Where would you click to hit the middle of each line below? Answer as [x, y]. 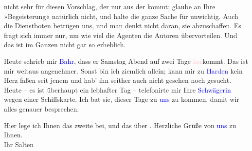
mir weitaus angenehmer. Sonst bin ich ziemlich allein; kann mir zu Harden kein [123, 70]
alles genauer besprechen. [42, 108]
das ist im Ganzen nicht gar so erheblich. [65, 45]
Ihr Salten [19, 144]
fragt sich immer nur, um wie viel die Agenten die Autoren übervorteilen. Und [121, 35]
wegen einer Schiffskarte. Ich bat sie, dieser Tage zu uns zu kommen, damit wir [122, 99]
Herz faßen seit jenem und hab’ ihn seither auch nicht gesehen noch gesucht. [118, 80]
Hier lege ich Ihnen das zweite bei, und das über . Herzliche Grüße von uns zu [120, 125]
